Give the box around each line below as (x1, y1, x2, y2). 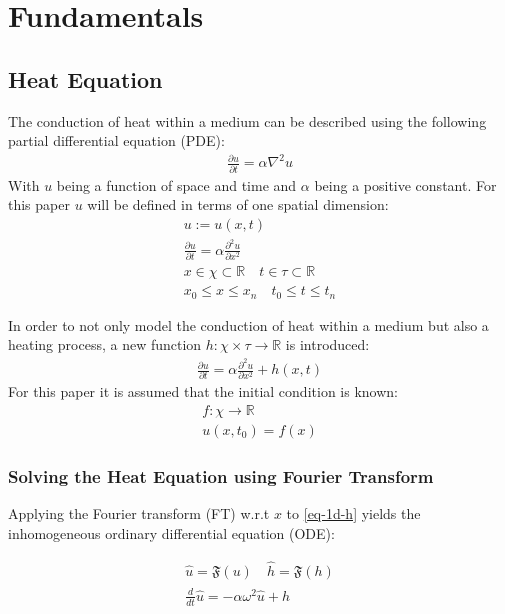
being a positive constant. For (314, 174, 497, 195)
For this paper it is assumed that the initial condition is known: (8, 381, 398, 402)
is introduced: (285, 334, 370, 355)
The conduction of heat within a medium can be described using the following (8, 110, 487, 131)
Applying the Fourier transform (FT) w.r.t (8, 503, 270, 524)
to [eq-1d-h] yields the (286, 503, 421, 524)
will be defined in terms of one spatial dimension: (87, 194, 389, 215)
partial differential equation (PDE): (8, 130, 225, 151)
